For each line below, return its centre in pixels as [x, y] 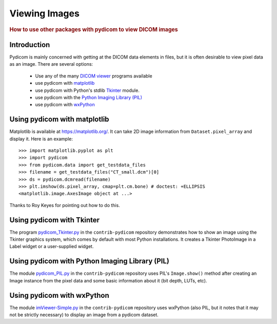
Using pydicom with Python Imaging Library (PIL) [89, 261]
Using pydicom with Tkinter [55, 220]
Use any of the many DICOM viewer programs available [94, 76]
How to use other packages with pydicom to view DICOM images [94, 29]
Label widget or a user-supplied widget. [52, 246]
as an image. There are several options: [51, 64]
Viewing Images [44, 13]
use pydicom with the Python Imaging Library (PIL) [89, 97]
